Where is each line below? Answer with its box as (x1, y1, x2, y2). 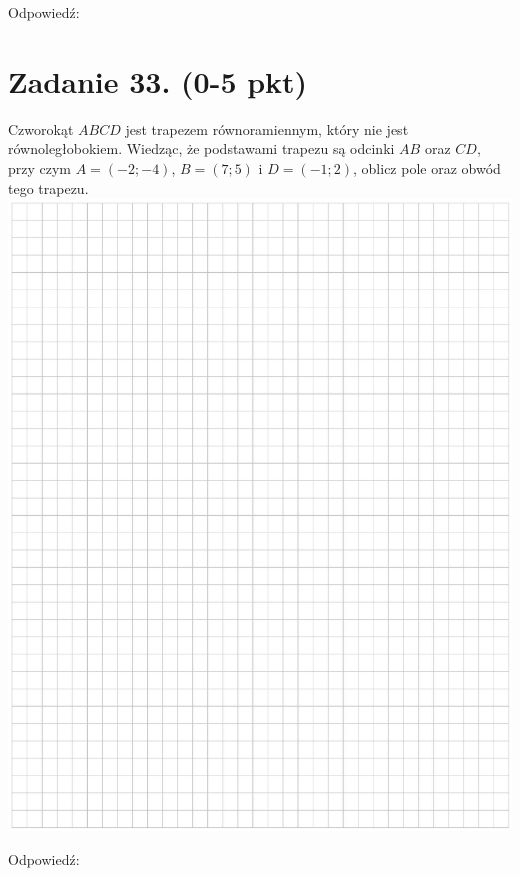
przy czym (8, 157, 72, 178)
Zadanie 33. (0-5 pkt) (8, 60, 308, 101)
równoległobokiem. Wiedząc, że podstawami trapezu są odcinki (8, 138, 395, 159)
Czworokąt (8, 118, 74, 139)
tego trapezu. (8, 177, 89, 198)
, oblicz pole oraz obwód (353, 157, 501, 178)
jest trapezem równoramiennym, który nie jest (125, 118, 409, 139)
